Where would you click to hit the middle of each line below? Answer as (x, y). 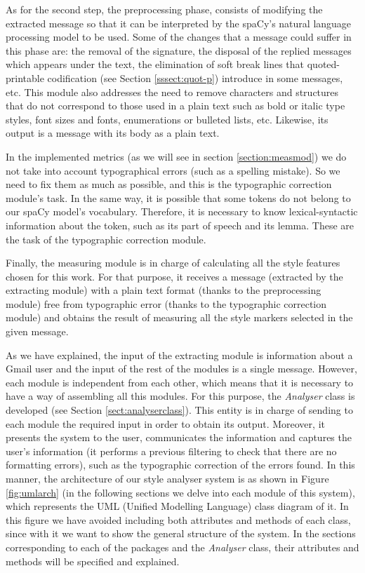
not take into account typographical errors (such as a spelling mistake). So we (173, 170)
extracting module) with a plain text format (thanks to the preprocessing (164, 290)
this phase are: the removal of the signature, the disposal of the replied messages (179, 50)
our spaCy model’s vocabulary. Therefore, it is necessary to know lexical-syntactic (182, 211)
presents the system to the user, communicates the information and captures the (179, 437)
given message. (37, 331)
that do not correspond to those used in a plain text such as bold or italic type (175, 106)
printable (25, 77)
